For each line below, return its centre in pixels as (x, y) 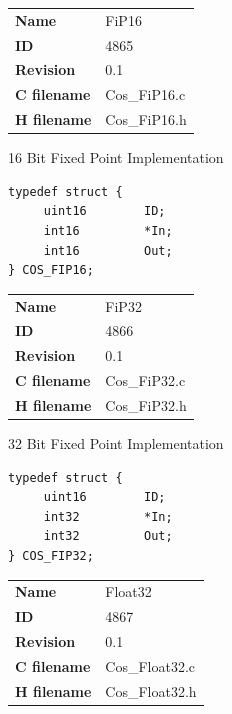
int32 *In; (108, 516)
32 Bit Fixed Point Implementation (116, 443)
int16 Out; (108, 250)
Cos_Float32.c (150, 665)
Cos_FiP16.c (145, 94)
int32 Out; (108, 536)
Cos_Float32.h (151, 690)
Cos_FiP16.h (146, 119)
